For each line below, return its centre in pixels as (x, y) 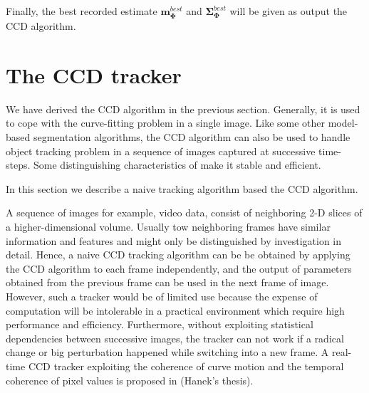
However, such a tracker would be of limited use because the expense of (162, 296)
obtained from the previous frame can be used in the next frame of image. (167, 282)
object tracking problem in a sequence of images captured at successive (161, 151)
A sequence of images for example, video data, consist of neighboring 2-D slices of (184, 213)
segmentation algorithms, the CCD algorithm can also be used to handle (192, 137)
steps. (18, 165)
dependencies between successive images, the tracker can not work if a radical (175, 338)
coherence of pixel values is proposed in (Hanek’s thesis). (130, 380)
